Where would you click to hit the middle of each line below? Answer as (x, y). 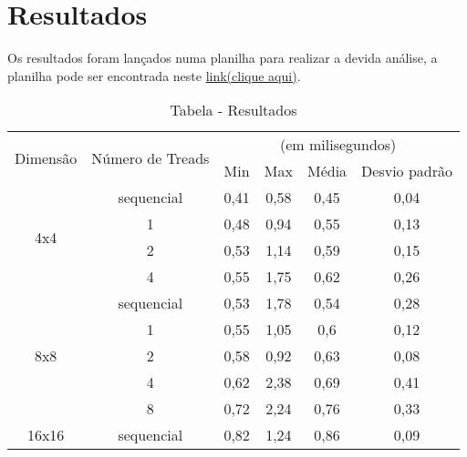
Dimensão (46, 157)
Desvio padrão (407, 171)
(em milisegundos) (338, 145)
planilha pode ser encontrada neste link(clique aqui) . (154, 75)
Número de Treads (150, 157)
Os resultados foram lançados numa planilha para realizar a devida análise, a (223, 58)
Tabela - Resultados (233, 110)
